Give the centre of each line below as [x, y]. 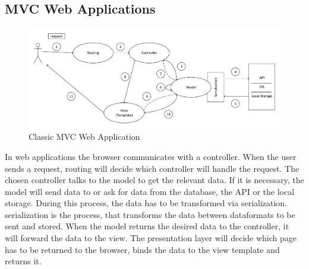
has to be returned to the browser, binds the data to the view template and [142, 249]
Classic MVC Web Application [84, 137]
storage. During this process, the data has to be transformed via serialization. [146, 203]
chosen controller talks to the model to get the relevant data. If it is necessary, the [154, 180]
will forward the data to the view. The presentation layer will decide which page [151, 238]
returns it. [23, 261]
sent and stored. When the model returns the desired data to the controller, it [147, 226]
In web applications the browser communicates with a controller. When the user [151, 156]
